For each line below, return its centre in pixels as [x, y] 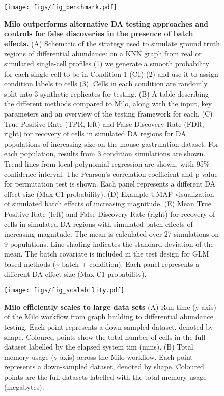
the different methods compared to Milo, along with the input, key [108, 103]
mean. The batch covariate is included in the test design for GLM [107, 254]
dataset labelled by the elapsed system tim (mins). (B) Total [99, 347]
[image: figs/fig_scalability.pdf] [64, 290]
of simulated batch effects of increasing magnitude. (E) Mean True [108, 204]
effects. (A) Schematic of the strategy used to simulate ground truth [112, 43]
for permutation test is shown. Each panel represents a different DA [110, 184]
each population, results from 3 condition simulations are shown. [105, 154]
